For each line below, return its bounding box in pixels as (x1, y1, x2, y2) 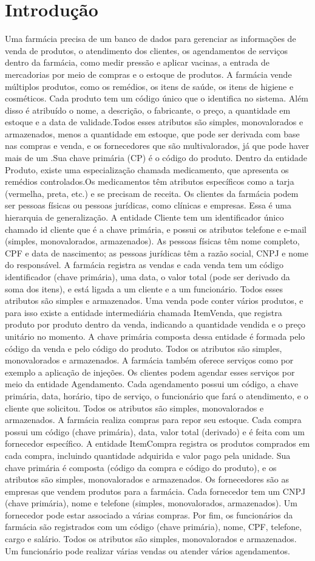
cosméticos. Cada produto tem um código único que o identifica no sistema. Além (5, 92, 309, 105)
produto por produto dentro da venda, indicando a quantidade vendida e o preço (5, 318, 305, 331)
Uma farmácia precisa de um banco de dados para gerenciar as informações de (5, 32, 296, 45)
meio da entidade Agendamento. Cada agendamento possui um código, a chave (5, 377, 299, 390)
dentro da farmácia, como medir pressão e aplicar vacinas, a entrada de (5, 56, 269, 69)
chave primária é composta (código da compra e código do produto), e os (5, 461, 277, 473)
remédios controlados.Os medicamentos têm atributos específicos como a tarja (5, 175, 294, 188)
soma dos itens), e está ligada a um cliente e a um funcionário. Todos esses (5, 282, 283, 295)
